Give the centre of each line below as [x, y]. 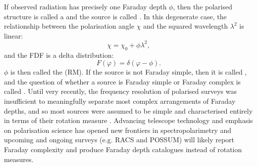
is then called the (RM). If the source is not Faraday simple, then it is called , [129, 72]
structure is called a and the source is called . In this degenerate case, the [115, 16]
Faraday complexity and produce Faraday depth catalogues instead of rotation [123, 149]
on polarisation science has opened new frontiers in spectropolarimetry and [118, 130]
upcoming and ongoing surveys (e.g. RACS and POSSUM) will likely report [119, 140]
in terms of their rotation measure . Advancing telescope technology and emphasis [128, 120]
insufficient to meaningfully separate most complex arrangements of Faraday [120, 101]
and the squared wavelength [186, 26]
